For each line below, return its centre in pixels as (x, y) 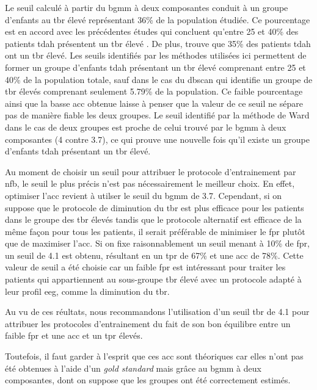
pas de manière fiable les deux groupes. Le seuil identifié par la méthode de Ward (157, 115)
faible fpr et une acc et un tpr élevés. (74, 335)
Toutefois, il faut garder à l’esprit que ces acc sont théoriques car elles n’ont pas (154, 356)
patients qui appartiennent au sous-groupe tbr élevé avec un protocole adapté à (153, 279)
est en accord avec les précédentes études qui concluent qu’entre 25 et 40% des (152, 31)
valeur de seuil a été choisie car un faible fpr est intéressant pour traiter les (145, 267)
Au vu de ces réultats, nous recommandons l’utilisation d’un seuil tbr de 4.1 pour (157, 312)
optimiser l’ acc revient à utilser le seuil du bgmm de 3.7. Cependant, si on (144, 195)
